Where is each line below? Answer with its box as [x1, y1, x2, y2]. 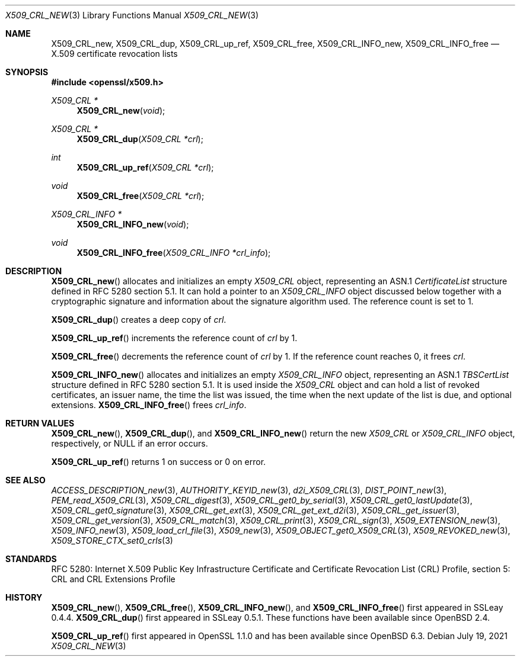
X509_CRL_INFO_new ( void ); [76, 219, 189, 229]
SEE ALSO [5, 475, 46, 485]
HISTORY [5, 592, 43, 602]
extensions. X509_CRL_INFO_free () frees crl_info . [51, 400, 247, 410]
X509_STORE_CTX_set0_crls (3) [51, 535, 173, 546]
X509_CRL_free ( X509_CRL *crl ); [76, 191, 205, 201]
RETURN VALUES [5, 418, 75, 428]
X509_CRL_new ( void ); [76, 105, 165, 115]
